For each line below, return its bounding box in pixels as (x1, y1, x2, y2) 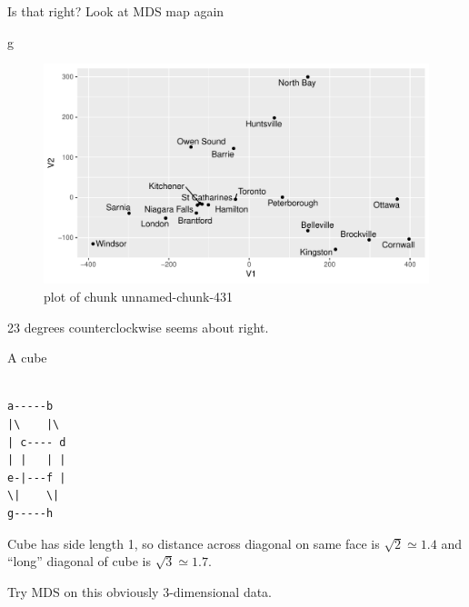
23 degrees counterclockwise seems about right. (7, 317, 269, 336)
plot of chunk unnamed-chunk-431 (44, 287, 234, 305)
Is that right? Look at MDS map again (7, 2, 225, 20)
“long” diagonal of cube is (7, 552, 151, 571)
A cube (7, 348, 47, 367)
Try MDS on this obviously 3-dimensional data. (7, 582, 273, 601)
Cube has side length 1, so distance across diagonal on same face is (7, 533, 380, 552)
